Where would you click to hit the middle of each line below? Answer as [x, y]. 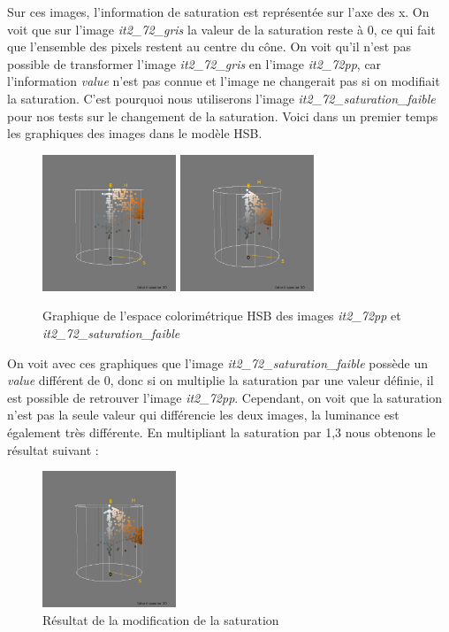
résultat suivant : [53, 449]
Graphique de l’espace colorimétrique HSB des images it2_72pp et [222, 316]
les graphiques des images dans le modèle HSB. [135, 133]
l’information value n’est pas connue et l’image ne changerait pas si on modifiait [224, 81]
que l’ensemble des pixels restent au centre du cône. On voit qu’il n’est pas [209, 46]
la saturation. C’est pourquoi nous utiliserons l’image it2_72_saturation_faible [221, 98]
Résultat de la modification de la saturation [161, 619]
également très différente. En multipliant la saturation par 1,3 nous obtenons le [221, 432]
